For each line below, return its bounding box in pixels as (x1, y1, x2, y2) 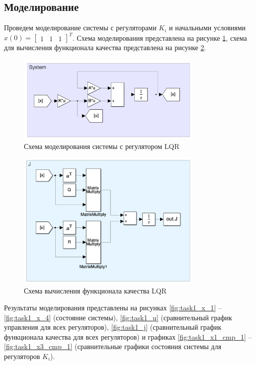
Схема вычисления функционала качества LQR (24, 286, 167, 296)
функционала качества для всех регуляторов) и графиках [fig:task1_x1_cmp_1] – (4, 331, 252, 342)
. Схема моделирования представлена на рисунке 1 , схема (72, 32, 247, 43)
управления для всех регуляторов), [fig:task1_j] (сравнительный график (4, 322, 222, 332)
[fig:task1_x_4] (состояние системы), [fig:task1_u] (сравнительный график (4, 312, 232, 322)
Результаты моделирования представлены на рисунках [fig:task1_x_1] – (4, 302, 222, 312)
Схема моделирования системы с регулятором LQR (24, 141, 179, 151)
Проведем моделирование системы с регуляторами (4, 22, 157, 33)
